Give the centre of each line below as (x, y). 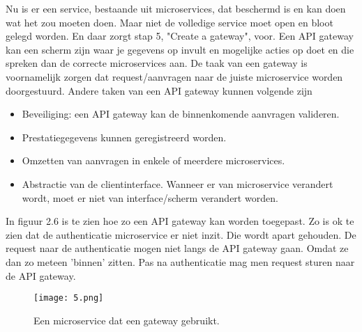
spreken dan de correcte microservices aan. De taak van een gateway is (157, 63)
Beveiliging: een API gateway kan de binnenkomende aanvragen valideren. (181, 114)
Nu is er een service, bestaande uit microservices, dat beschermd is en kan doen (176, 8)
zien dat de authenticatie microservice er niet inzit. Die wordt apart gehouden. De (181, 234)
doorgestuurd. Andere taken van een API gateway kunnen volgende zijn (159, 90)
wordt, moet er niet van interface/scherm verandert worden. (150, 197)
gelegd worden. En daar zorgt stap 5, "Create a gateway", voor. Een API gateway (180, 36)
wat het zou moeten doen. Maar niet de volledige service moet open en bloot (169, 22)
